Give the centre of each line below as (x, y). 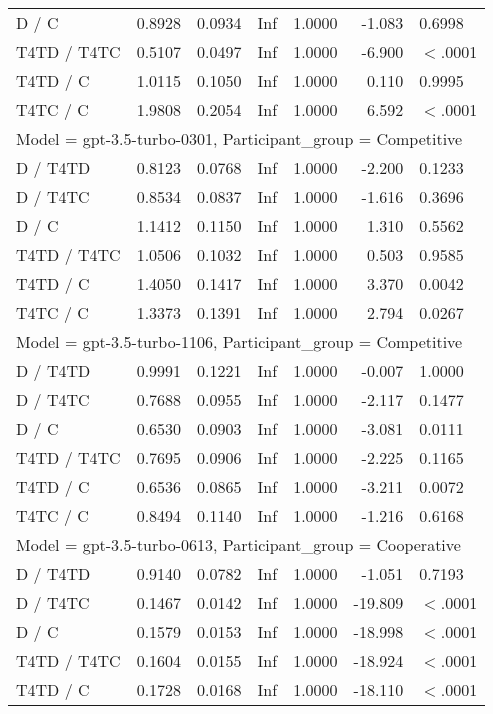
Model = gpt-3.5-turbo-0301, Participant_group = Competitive (239, 138)
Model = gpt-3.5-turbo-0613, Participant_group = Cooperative (238, 544)
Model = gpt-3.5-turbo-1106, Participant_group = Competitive (239, 341)
